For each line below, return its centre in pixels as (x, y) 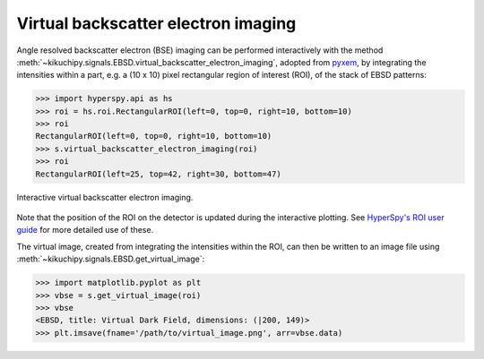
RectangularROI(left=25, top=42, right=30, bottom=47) (158, 174)
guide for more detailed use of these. (85, 230)
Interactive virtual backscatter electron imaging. (105, 197)
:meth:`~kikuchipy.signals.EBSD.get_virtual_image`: (111, 259)
